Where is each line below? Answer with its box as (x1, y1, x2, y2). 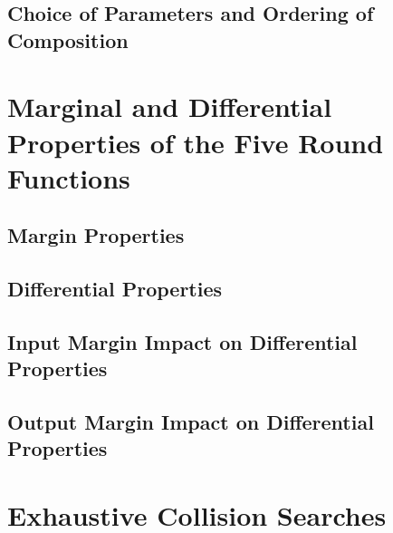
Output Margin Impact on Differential (7, 408, 374, 436)
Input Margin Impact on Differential (7, 327, 358, 355)
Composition (7, 25, 129, 53)
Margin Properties (7, 221, 185, 249)
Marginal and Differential (7, 88, 332, 125)
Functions (7, 159, 130, 196)
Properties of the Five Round (7, 123, 384, 160)
